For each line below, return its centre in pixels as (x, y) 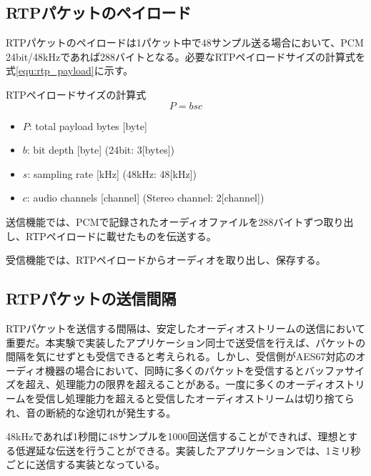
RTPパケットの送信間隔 (91, 298)
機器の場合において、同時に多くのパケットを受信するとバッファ (195, 370)
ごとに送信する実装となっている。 (85, 464)
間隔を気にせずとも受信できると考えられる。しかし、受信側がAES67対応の (181, 356)
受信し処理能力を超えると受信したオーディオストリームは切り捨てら (195, 398)
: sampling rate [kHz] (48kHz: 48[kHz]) (112, 173)
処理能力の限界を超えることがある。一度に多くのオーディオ (195, 384)
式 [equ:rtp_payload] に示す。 (70, 70)
